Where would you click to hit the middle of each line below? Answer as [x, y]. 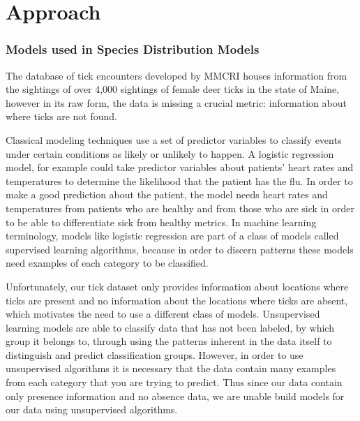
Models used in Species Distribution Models [133, 49]
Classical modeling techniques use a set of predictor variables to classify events [174, 139]
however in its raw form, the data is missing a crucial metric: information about [176, 102]
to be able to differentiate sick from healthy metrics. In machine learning [161, 222]
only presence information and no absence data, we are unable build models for [175, 396]
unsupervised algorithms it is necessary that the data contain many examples [171, 368]
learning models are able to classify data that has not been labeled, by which [170, 327]
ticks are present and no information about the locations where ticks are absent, [177, 300]
